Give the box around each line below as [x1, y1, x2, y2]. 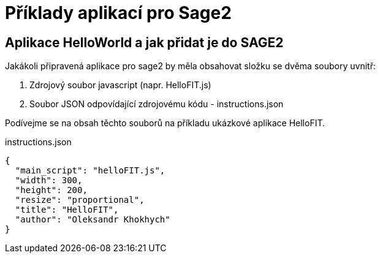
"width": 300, [15, 175, 83, 186]
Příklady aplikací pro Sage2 [5, 2, 232, 23]
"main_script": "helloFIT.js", [15, 165, 165, 176]
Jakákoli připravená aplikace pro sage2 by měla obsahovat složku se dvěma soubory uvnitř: [5, 61, 376, 72]
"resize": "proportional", [15, 195, 145, 205]
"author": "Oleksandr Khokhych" [15, 214, 170, 225]
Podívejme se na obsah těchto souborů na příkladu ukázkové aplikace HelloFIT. [5, 118, 325, 129]
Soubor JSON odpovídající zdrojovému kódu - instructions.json [29, 99, 284, 110]
